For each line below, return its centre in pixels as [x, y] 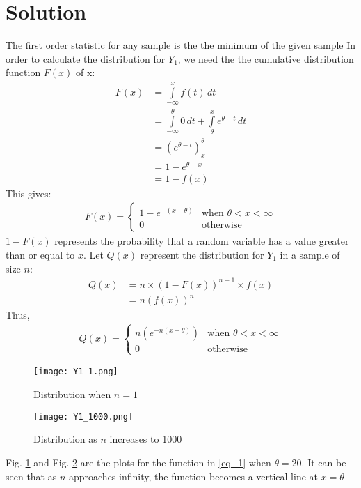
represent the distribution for [202, 254]
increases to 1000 [146, 439]
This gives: [29, 193]
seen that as [31, 476]
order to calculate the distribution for [86, 58]
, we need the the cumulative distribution [266, 58]
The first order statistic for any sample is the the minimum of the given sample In [181, 45]
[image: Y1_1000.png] [83, 417]
